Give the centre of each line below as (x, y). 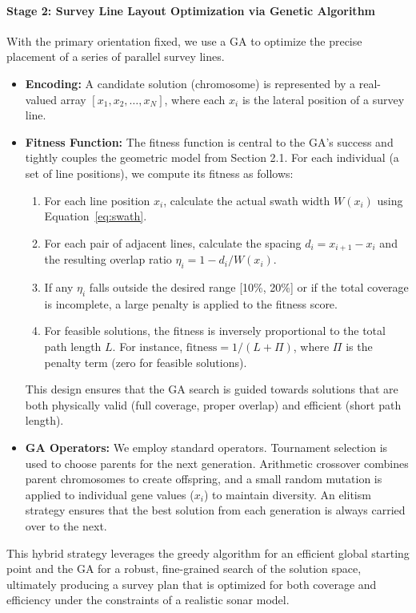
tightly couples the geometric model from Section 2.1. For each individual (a (212, 157)
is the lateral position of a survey (323, 99)
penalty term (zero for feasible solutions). (146, 362)
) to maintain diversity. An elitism (287, 494)
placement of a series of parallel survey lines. (116, 56)
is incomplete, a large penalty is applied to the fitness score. (191, 303)
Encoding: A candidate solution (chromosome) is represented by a (190, 83)
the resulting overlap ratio (108, 259)
